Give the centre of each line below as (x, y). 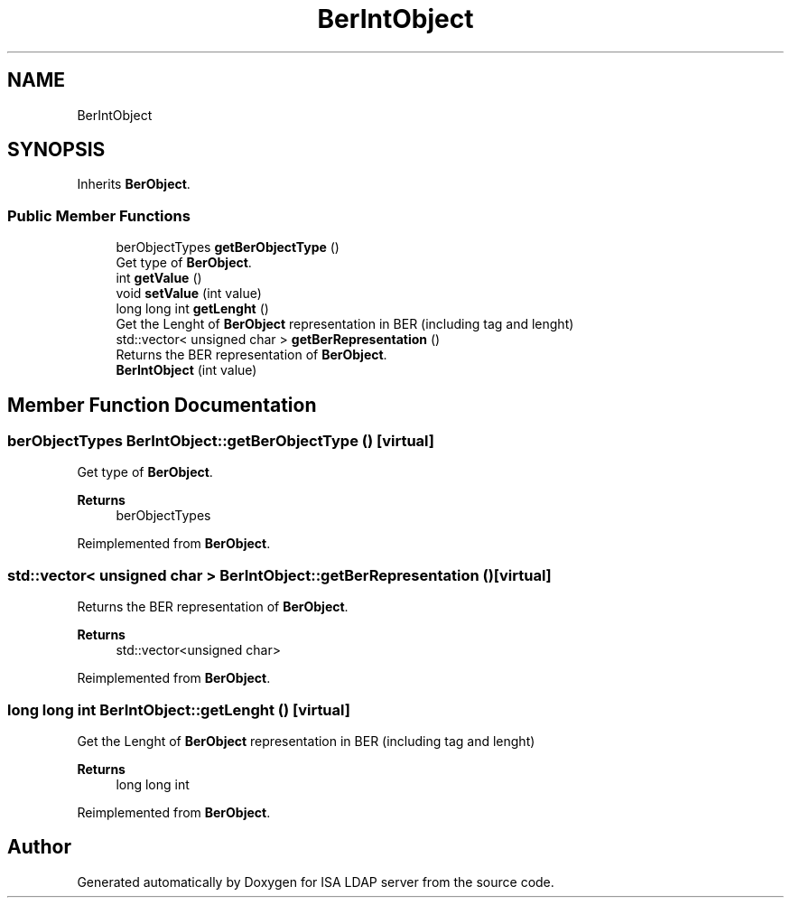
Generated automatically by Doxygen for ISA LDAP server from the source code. (316, 882)
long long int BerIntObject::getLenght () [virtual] (179, 709)
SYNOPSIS (56, 150)
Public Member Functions (99, 215)
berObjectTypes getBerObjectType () (228, 247)
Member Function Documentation (162, 405)
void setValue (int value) (189, 294)
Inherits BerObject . (134, 184)
